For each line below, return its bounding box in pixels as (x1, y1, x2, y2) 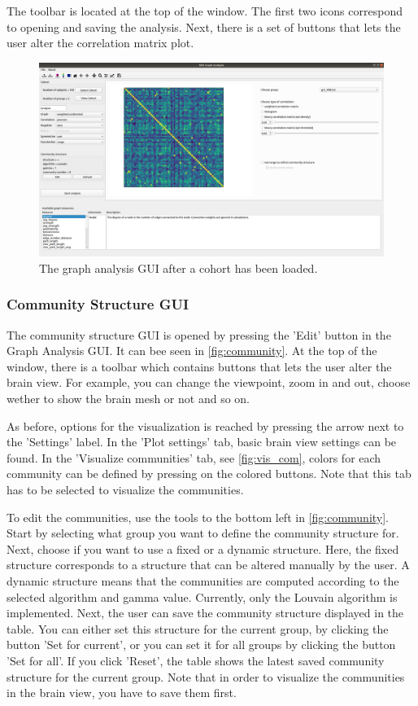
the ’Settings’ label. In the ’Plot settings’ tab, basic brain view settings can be (7, 433, 397, 450)
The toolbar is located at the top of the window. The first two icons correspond (7, 2, 403, 19)
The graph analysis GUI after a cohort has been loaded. (39, 259, 318, 276)
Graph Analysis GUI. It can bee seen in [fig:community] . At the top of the (7, 342, 377, 359)
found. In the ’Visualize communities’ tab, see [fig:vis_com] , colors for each (7, 449, 381, 466)
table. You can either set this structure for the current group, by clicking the (7, 620, 389, 637)
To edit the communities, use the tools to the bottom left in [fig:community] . (7, 508, 390, 525)
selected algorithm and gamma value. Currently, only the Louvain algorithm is (7, 588, 398, 605)
